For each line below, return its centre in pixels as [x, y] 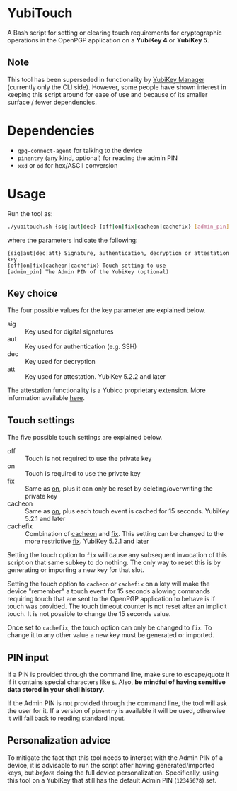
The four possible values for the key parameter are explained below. [106, 310]
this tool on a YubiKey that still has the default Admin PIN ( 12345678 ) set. [112, 780]
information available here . [46, 398]
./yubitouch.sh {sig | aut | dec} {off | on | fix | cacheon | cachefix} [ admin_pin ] [118, 227]
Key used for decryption [60, 362]
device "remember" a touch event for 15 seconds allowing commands [109, 591]
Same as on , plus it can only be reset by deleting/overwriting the [119, 489]
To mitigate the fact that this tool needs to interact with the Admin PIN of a [115, 757]
